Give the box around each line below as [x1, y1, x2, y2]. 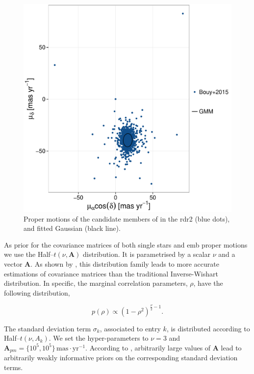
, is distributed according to [166, 323, 250, 333]
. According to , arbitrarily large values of [85, 342, 211, 352]
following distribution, [4, 287, 70, 298]
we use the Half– [4, 249, 54, 259]
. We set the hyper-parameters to [49, 333, 149, 343]
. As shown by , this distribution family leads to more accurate [30, 258, 219, 269]
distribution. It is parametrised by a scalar [83, 249, 210, 259]
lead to [221, 342, 242, 352]
